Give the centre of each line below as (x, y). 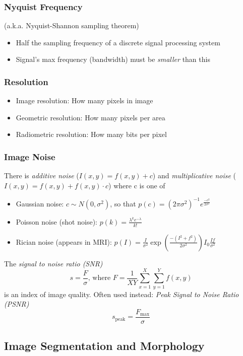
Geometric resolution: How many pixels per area (90, 117)
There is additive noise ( (42, 175)
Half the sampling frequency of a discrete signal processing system (118, 42)
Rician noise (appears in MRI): (64, 241)
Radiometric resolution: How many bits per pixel (91, 134)
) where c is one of (137, 185)
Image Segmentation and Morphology (104, 346)
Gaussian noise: (40, 203)
